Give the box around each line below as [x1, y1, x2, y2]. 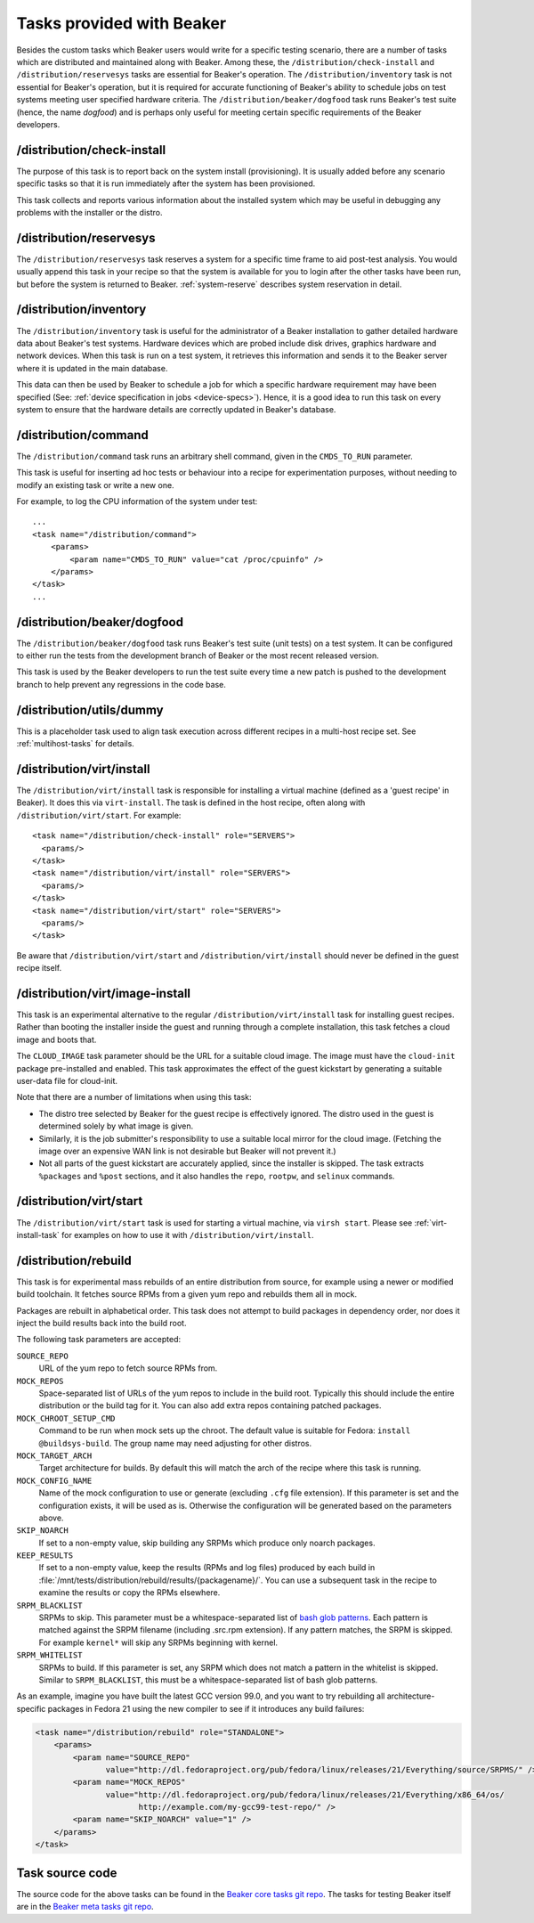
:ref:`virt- [414, 1217, 448, 1228]
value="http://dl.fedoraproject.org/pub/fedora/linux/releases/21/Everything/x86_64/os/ [105, 1789, 505, 1799]
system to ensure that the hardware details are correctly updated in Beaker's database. [16, 403, 336, 414]
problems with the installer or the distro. [16, 207, 163, 217]
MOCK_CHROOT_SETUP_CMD [16, 1413, 116, 1423]
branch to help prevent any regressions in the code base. [16, 679, 227, 689]
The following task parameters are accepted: [16, 1334, 182, 1345]
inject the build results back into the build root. [16, 1318, 187, 1329]
